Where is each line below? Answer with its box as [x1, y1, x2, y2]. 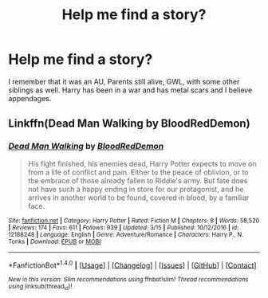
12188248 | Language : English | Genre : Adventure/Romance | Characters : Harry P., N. [8, 230, 244, 238]
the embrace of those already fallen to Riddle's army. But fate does [27, 175, 248, 185]
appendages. [8, 93, 52, 103]
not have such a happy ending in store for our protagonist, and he [27, 184, 244, 194]
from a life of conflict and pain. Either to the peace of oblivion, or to [27, 167, 249, 177]
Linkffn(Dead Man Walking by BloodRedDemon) [8, 117, 250, 131]
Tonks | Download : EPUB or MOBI [8, 237, 101, 245]
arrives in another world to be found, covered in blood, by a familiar [27, 193, 250, 202]
